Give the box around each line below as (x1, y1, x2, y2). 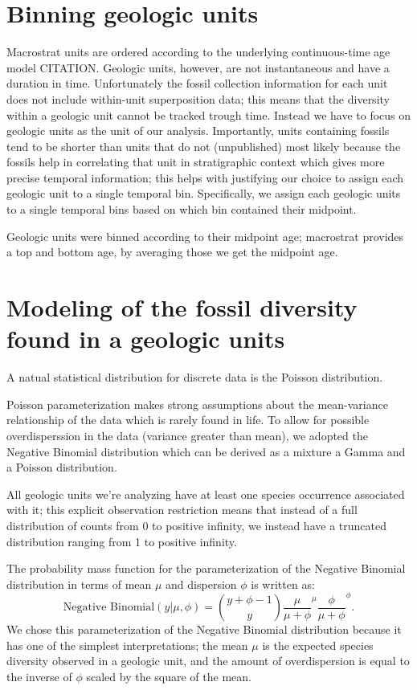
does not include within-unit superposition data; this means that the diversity (6, 90, 390, 107)
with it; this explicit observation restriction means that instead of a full (6, 501, 358, 518)
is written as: (251, 575, 315, 592)
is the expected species (262, 636, 374, 653)
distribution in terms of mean (6, 575, 152, 592)
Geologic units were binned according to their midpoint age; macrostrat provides (6, 227, 404, 244)
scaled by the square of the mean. (86, 668, 251, 685)
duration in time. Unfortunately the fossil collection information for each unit (6, 75, 388, 92)
